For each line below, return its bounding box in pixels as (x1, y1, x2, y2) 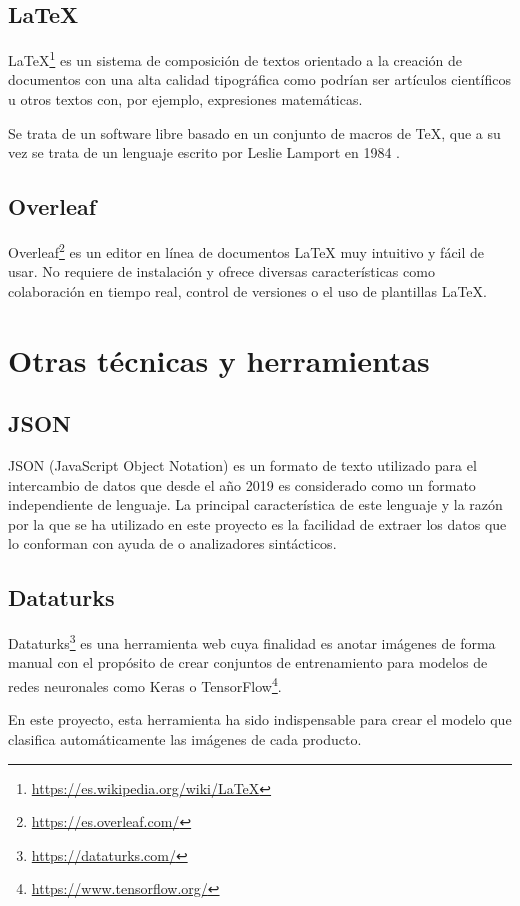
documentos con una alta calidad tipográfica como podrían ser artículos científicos (8, 69, 511, 90)
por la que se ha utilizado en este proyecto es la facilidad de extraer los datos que (8, 513, 507, 534)
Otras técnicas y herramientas (8, 339, 430, 380)
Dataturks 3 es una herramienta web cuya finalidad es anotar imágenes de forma (8, 630, 496, 653)
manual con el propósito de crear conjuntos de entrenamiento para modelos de (8, 652, 488, 673)
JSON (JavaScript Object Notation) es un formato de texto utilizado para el (8, 455, 477, 476)
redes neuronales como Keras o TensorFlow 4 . (8, 673, 282, 696)
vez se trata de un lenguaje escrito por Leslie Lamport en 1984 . (8, 142, 400, 163)
